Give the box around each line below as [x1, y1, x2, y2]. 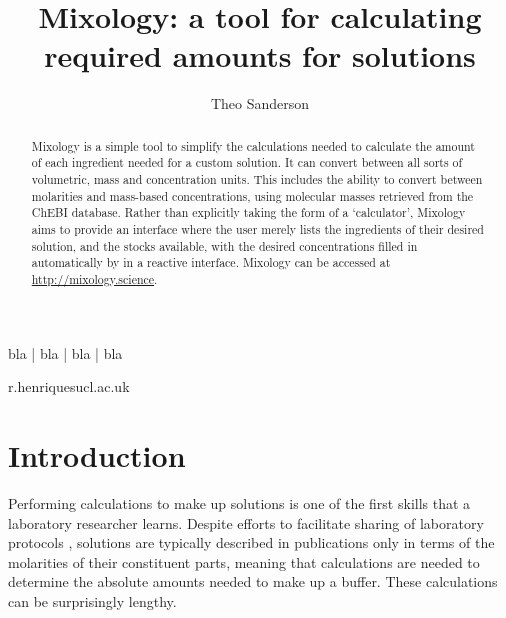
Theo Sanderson [210, 93, 310, 114]
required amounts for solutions [44, 35, 476, 76]
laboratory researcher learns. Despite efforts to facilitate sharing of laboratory [8, 512, 484, 533]
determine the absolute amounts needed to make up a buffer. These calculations [8, 571, 498, 592]
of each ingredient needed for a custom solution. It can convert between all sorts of [31, 154, 463, 171]
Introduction [8, 434, 186, 475]
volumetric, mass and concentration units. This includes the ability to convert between [31, 171, 483, 188]
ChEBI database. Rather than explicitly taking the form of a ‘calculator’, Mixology [31, 204, 466, 221]
